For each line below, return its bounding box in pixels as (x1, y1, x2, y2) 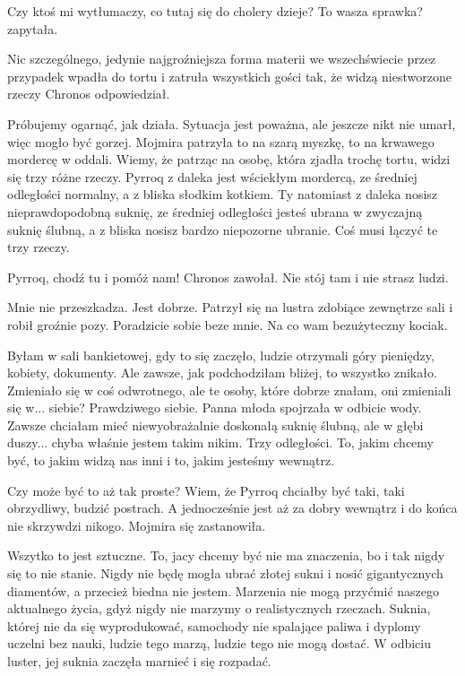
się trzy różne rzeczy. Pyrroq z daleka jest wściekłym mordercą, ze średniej (7, 167, 418, 186)
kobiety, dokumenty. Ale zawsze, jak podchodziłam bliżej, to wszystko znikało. (7, 363, 437, 382)
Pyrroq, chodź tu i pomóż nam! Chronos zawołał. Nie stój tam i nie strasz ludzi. (7, 267, 449, 286)
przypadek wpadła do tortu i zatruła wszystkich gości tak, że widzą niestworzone (7, 66, 452, 85)
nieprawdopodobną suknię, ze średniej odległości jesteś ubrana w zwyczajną (7, 202, 423, 221)
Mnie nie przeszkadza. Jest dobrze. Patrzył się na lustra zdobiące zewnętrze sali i (7, 298, 453, 316)
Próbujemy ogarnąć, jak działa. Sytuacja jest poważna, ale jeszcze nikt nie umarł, (7, 114, 456, 133)
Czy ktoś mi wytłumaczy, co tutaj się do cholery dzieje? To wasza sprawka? (7, 2, 423, 20)
